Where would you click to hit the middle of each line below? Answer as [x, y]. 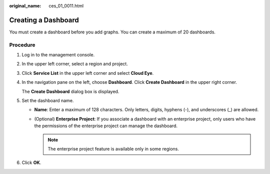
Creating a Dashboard [44, 20]
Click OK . [31, 163]
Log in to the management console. [58, 55]
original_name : [25, 6]
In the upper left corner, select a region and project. [75, 64]
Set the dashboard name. [48, 100]
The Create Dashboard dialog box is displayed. [70, 91]
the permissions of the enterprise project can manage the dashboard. [106, 126]
